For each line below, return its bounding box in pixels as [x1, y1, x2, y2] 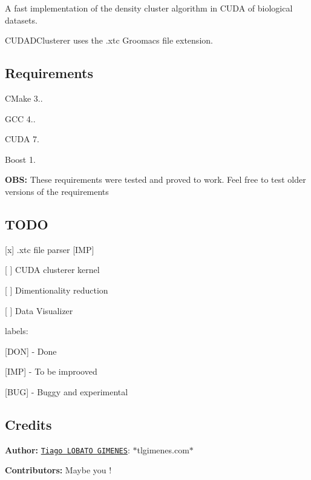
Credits [5, 415, 52, 433]
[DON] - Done [5, 344, 57, 357]
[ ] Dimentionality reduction [5, 283, 108, 296]
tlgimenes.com [137, 443, 189, 456]
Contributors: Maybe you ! [5, 464, 112, 476]
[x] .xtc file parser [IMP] [5, 243, 94, 255]
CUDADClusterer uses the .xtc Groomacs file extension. [5, 34, 213, 47]
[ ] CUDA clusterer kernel [5, 263, 100, 276]
